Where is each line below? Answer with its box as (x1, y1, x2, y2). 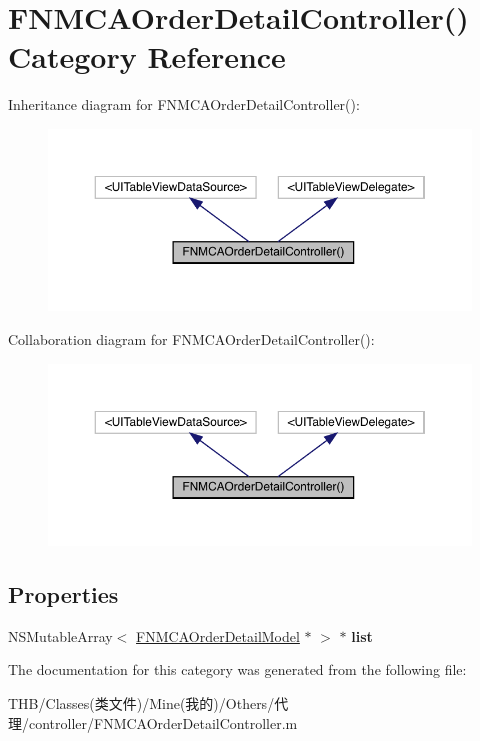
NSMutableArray (8, 625, 113, 646)
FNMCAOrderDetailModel (136, 625, 300, 646)
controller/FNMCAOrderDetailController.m (28, 712, 298, 733)
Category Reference (8, 36, 286, 77)
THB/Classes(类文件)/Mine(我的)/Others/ (8, 692, 275, 713)
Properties (8, 578, 119, 609)
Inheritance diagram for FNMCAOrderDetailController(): (8, 94, 360, 115)
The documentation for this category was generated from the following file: (8, 659, 467, 680)
